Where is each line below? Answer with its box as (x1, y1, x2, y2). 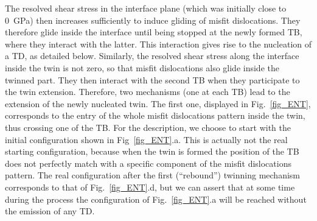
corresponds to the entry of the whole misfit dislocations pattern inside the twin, (5, 109, 305, 122)
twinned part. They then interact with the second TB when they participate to (5, 73, 300, 86)
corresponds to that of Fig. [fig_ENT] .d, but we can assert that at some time (5, 180, 295, 193)
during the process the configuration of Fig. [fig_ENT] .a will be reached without (5, 192, 307, 205)
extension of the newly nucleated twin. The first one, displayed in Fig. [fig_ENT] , (5, 97, 311, 110)
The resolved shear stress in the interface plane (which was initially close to (5, 2, 287, 14)
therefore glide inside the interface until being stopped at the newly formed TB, (5, 26, 302, 38)
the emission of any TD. (5, 205, 95, 217)
